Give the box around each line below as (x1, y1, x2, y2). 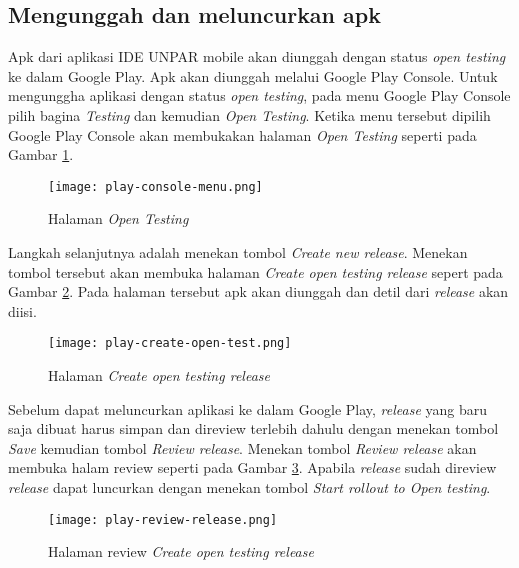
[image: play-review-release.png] (48, 512, 278, 527)
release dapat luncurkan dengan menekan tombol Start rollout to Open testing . (8, 477, 491, 498)
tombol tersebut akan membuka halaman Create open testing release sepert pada (8, 261, 503, 282)
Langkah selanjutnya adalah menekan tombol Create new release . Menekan (8, 242, 468, 263)
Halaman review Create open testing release (48, 541, 314, 562)
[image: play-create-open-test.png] (48, 336, 292, 351)
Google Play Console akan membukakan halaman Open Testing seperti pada (8, 124, 477, 145)
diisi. (8, 300, 37, 321)
